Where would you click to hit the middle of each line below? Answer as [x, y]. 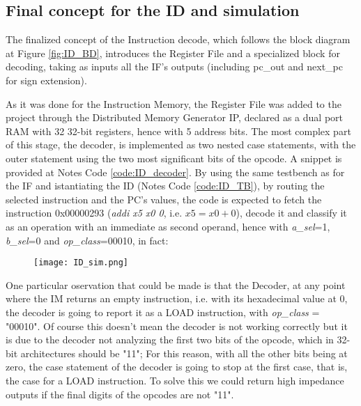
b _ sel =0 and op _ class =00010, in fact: [87, 240]
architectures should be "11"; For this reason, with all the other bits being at [184, 353]
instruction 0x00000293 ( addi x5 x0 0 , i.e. [94, 213]
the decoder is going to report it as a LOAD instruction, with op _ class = [163, 312]
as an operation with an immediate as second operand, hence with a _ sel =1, [168, 226]
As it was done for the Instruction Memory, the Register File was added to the [174, 103]
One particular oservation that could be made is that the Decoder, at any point [176, 284]
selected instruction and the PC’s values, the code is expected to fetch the [164, 199]
